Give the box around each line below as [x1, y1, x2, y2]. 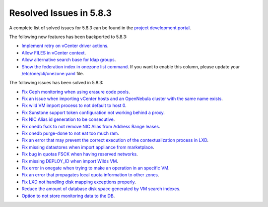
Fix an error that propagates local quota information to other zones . [21, 172, 159, 178]
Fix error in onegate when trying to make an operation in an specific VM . [21, 165, 170, 171]
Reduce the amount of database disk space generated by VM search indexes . [21, 186, 181, 192]
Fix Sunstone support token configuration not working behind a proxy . [21, 109, 165, 115]
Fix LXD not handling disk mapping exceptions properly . [21, 179, 136, 185]
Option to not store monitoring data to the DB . [21, 193, 115, 199]
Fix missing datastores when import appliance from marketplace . [21, 144, 154, 150]
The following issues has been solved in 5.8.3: [9, 80, 104, 86]
